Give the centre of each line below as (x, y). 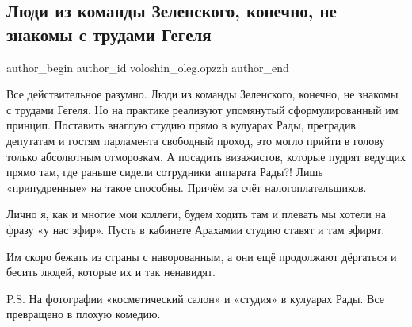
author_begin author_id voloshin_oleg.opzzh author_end (148, 67)
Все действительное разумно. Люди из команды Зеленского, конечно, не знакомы (202, 94)
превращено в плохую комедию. (84, 314)
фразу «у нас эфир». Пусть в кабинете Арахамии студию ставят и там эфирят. (196, 229)
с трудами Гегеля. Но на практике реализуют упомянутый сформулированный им (202, 109)
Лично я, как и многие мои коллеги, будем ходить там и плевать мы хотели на (196, 214)
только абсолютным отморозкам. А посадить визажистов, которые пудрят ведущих (206, 156)
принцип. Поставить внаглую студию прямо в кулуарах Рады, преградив (181, 125)
